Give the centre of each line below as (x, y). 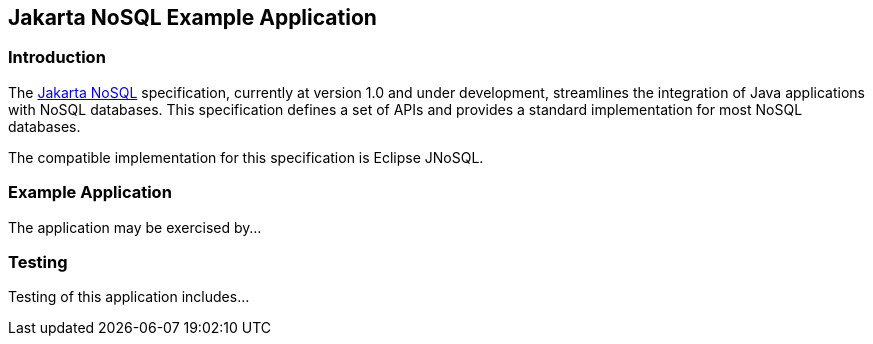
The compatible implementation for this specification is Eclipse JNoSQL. (246, 157)
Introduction (57, 57)
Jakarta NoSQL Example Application (192, 17)
